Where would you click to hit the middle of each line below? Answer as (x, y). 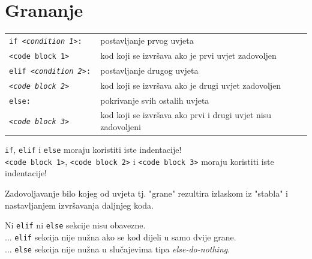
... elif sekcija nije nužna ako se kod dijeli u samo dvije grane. (121, 237)
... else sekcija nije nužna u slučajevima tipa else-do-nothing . (118, 249)
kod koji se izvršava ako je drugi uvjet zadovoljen (191, 85)
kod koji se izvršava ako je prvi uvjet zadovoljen (188, 55)
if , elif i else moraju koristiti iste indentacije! (93, 150)
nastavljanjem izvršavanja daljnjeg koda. (79, 205)
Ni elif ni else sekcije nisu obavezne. (75, 225)
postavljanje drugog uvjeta (149, 70)
